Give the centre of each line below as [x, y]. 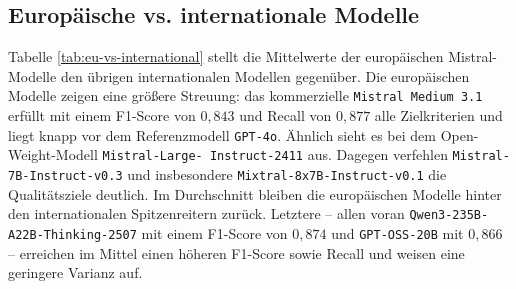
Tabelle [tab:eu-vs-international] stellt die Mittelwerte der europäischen [226, 56]
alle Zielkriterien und [438, 115]
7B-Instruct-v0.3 [65, 175]
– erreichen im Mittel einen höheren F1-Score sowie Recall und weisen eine [236, 252]
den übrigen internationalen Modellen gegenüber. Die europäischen [265, 75]
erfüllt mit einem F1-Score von [102, 115]
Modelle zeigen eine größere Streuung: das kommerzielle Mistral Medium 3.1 [245, 95]
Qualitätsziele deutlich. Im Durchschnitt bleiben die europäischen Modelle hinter [255, 193]
